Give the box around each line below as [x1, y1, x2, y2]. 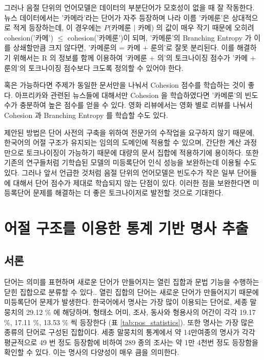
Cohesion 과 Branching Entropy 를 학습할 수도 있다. [4, 109, 168, 120]
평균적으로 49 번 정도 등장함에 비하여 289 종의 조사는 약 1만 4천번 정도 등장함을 [4, 336, 259, 347]
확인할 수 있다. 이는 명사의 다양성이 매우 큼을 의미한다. [4, 347, 179, 357]
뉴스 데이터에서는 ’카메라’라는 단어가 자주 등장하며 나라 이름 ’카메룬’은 [4, 12, 230, 23]
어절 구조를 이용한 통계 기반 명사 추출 [4, 217, 249, 238]
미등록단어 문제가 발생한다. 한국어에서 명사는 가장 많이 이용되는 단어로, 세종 [4, 296, 248, 307]
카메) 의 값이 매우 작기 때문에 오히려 [137, 22, 254, 33]
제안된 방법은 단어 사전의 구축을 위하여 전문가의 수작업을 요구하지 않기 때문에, [4, 127, 255, 137]
